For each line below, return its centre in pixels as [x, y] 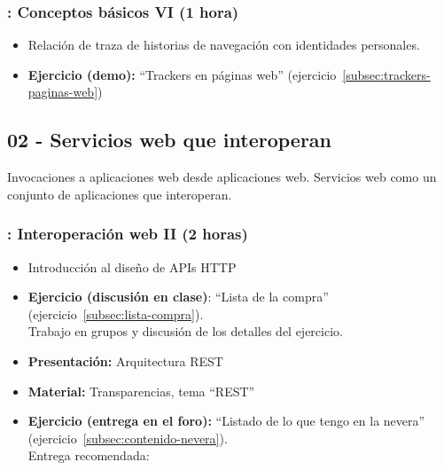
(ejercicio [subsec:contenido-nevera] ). [128, 438]
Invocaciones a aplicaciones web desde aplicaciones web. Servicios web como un [222, 177]
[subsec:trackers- [386, 74]
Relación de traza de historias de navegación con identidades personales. [224, 45]
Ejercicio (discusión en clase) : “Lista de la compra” [178, 297]
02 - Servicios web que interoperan [170, 140]
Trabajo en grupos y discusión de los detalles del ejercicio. [185, 331]
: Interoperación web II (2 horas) [128, 234]
